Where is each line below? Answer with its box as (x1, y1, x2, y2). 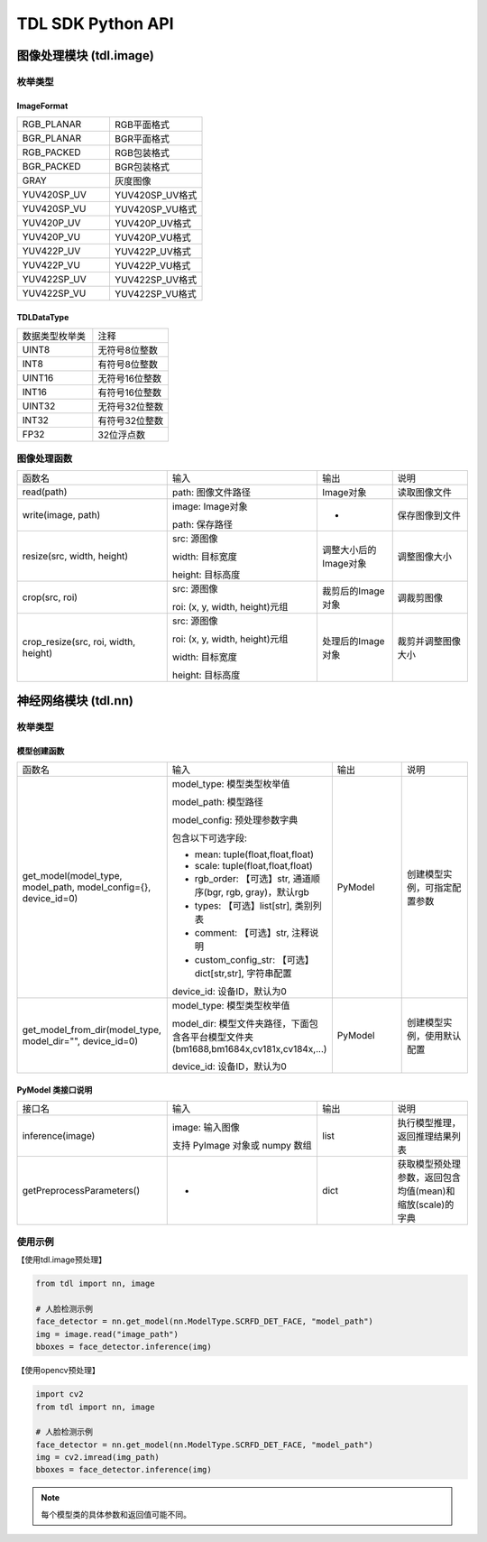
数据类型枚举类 (22, 330, 86, 343)
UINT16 (22, 372, 54, 384)
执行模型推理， (397, 1117, 462, 1130)
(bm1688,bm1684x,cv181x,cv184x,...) (171, 1043, 327, 1056)
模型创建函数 (16, 745, 65, 757)
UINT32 (22, 400, 56, 412)
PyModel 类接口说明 (16, 1085, 93, 1095)
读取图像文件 (397, 485, 453, 498)
